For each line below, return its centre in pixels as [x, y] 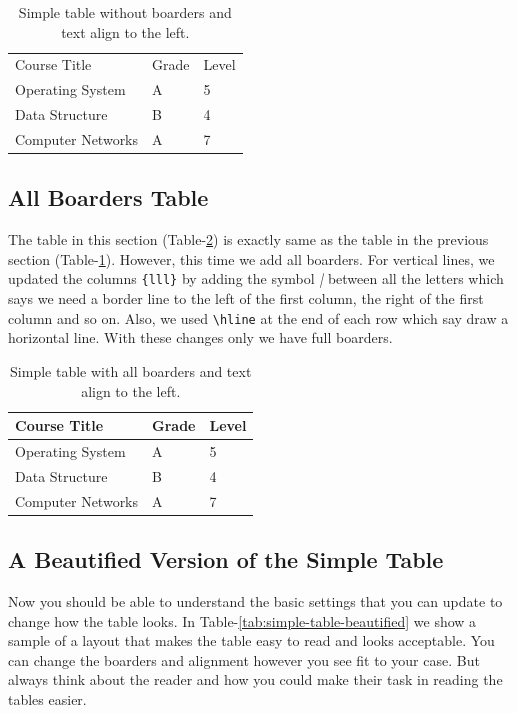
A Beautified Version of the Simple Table [226, 559]
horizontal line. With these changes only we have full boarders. [200, 337]
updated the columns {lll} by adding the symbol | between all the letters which [256, 278]
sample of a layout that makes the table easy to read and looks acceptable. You [251, 640]
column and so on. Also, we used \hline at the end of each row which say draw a [258, 317]
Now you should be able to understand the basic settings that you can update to [255, 600]
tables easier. [47, 698]
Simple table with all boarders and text [131, 370]
